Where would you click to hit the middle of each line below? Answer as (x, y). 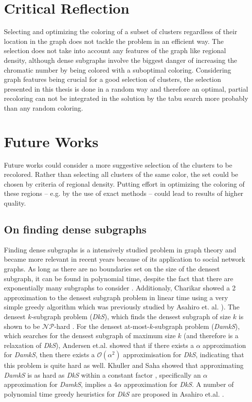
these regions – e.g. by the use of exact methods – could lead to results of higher (124, 193)
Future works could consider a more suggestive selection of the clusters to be (118, 164)
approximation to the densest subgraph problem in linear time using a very (116, 297)
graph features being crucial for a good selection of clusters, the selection (113, 79)
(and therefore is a (211, 335)
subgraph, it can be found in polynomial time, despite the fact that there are (119, 278)
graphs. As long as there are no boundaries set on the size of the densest (112, 268)
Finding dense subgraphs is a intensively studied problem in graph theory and (120, 249)
